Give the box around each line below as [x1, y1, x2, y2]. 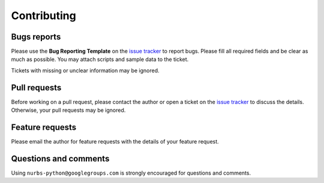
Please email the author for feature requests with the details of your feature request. [11, 138, 219, 145]
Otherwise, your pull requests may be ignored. [11, 106, 126, 114]
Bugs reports [11, 32, 61, 42]
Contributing [11, 9, 76, 22]
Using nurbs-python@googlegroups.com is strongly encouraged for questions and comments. [11, 169, 251, 176]
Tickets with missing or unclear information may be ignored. [11, 66, 160, 74]
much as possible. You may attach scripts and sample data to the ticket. [11, 56, 189, 63]
